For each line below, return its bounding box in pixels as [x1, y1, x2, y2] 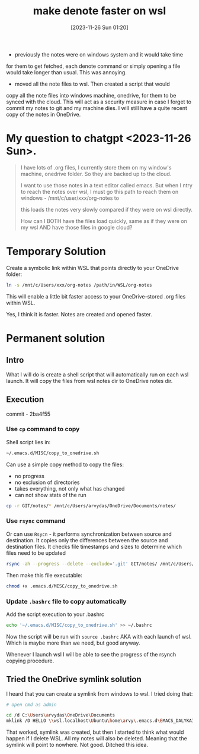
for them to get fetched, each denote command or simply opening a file [6, 62, 181, 70]
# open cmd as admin [6, 702, 57, 708]
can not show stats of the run [14, 491, 87, 498]
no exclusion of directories [14, 479, 80, 486]
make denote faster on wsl [33, 4, 166, 18]
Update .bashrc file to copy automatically [6, 597, 127, 605]
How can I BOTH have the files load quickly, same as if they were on [20, 217, 188, 224]
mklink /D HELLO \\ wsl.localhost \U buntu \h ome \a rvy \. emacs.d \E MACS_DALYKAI [6, 718, 195, 724]
